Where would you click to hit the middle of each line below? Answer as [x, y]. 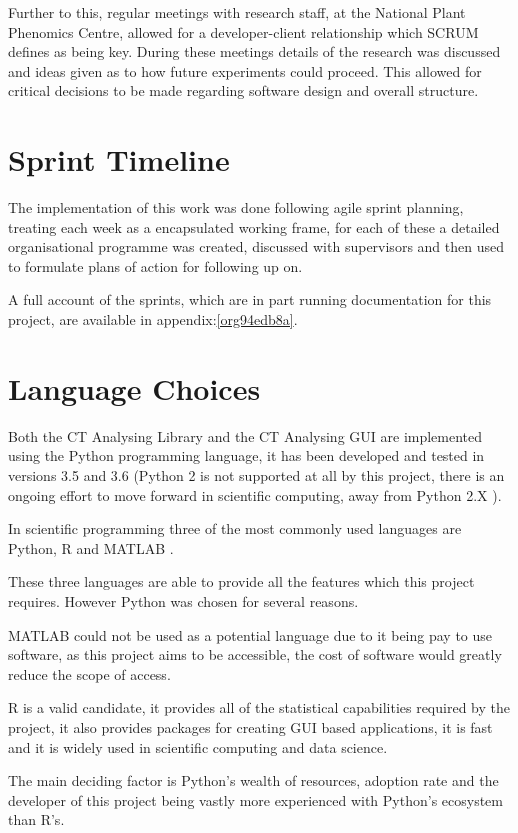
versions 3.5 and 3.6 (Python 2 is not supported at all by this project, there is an [256, 474]
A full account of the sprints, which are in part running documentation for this [250, 299]
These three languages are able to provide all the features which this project [241, 581]
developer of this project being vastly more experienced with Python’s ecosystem [255, 799]
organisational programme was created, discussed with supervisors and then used [256, 246]
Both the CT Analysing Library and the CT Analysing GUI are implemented [245, 435]
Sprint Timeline [119, 159]
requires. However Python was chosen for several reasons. [183, 600]
